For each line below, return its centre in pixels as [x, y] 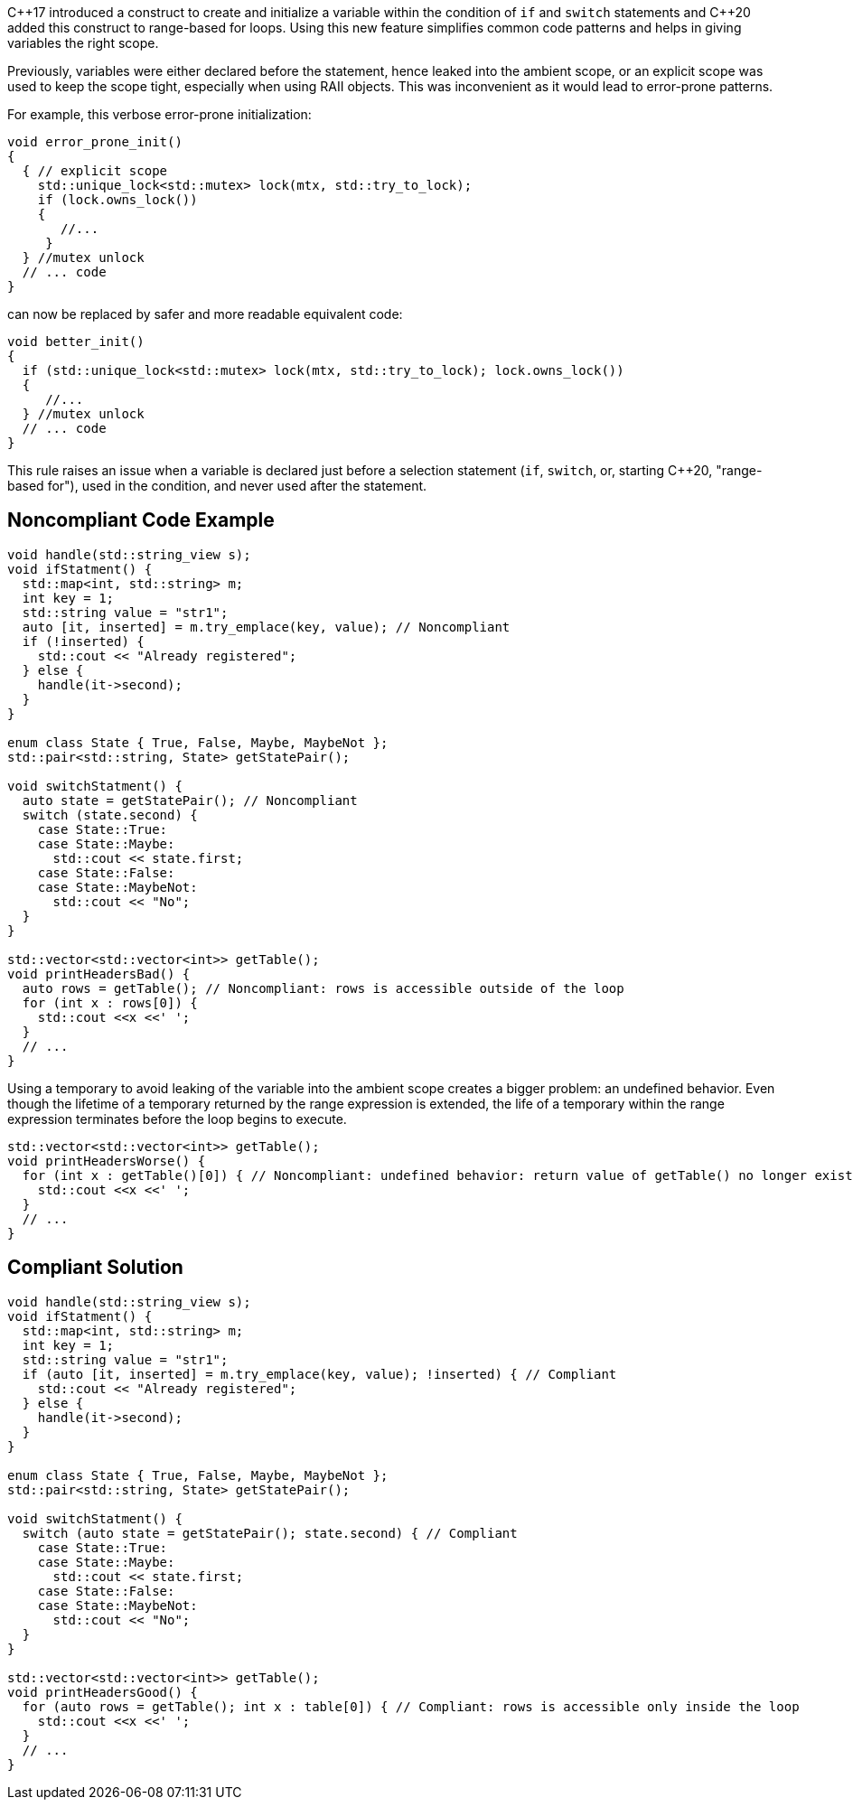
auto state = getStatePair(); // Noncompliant [190, 800]
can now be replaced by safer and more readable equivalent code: [205, 314]
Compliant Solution [95, 1268]
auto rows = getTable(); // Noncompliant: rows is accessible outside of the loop [323, 988]
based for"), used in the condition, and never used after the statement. [217, 486]
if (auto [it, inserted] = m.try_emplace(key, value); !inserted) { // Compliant [319, 1374]
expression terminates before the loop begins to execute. [177, 1119]
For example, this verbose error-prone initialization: [159, 114]
